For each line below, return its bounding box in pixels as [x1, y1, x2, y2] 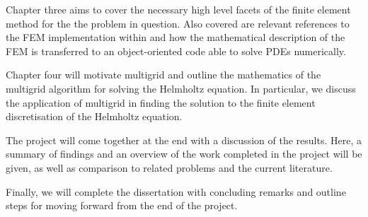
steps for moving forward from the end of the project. [6, 198, 238, 213]
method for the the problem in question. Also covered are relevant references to [6, 16, 350, 30]
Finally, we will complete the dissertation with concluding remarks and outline [6, 184, 346, 199]
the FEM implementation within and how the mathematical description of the [6, 30, 345, 45]
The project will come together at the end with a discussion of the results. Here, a [6, 132, 362, 147]
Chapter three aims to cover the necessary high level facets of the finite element [6, 2, 351, 16]
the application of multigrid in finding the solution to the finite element [6, 95, 316, 110]
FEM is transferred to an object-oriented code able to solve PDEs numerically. [6, 43, 346, 58]
